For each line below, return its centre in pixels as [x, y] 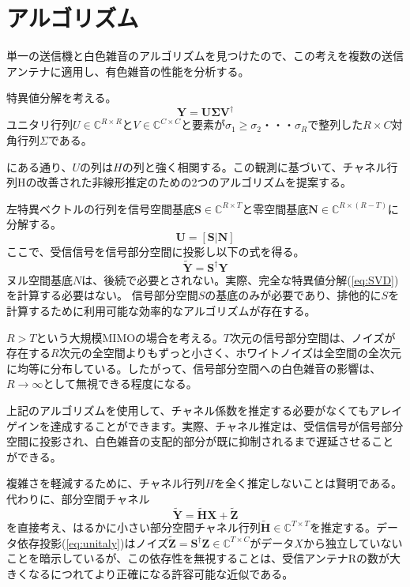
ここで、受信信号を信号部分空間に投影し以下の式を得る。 [156, 251]
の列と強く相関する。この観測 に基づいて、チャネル [254, 166]
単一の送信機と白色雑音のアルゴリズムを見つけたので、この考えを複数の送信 [205, 56]
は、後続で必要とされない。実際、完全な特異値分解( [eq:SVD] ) [240, 279]
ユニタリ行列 [39, 124]
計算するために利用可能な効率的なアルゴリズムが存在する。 [161, 310]
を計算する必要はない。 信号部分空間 [102, 295]
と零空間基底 [275, 208]
